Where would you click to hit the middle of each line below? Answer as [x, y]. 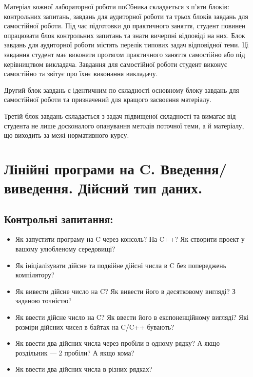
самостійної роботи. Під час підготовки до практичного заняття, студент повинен [125, 26]
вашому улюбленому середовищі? [65, 249]
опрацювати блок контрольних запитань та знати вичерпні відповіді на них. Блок [125, 35]
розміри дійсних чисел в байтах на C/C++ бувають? [95, 326]
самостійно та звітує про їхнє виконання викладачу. [81, 73]
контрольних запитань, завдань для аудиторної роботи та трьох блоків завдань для [126, 16]
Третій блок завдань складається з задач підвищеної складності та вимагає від [120, 115]
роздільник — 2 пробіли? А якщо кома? [75, 352]
